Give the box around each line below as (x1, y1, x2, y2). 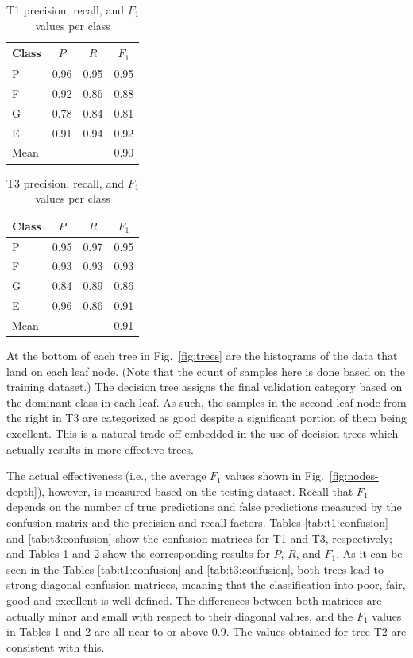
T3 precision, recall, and (6, 174, 124, 191)
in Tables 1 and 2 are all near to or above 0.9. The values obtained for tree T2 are (6, 623, 407, 640)
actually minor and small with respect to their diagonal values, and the (6, 607, 353, 624)
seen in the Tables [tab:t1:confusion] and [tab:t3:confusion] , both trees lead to (6, 560, 384, 577)
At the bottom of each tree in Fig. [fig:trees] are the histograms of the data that (6, 347, 398, 363)
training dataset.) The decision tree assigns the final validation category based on (6, 378, 403, 395)
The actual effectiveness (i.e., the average (6, 467, 206, 484)
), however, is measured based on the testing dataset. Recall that (37, 482, 353, 499)
